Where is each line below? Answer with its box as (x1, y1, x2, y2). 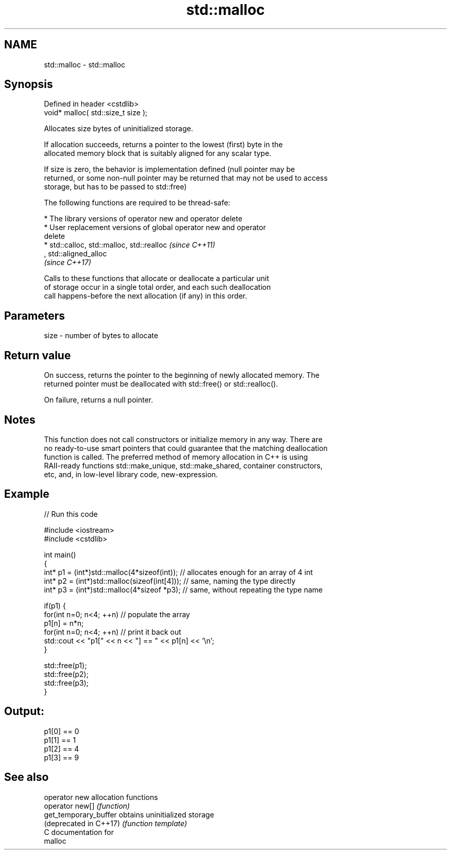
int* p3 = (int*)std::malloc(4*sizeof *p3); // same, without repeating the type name (44, 585, 323, 594)
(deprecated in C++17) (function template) (44, 818, 187, 828)
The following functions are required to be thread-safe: (44, 198, 231, 207)
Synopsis (4, 78, 53, 91)
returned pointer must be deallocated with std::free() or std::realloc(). (44, 379, 278, 389)
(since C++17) (44, 258, 92, 267)
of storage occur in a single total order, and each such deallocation (44, 283, 271, 292)
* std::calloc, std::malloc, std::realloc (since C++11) (44, 240, 215, 250)
